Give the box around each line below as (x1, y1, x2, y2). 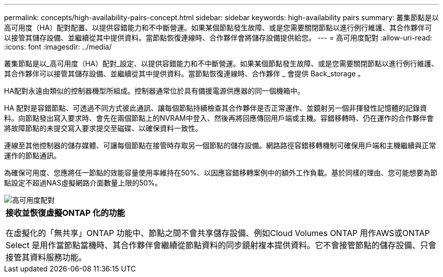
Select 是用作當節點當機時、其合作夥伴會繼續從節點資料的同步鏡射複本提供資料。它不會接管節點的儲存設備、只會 (6, 240, 436, 250)
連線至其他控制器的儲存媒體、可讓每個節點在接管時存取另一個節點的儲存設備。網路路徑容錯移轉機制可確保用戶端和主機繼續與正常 (4, 141, 436, 150)
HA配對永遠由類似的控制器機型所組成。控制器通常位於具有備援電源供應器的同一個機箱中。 (4, 86, 305, 95)
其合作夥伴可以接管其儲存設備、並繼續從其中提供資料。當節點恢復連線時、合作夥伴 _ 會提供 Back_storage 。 (4, 69, 365, 78)
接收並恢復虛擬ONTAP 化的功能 (6, 208, 125, 218)
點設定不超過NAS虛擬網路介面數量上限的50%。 (4, 178, 162, 187)
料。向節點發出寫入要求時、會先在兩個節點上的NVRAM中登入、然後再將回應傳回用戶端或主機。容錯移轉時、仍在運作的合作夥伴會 (4, 114, 434, 122)
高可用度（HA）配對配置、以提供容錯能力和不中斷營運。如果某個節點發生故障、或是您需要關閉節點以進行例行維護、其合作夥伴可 (4, 23, 432, 32)
